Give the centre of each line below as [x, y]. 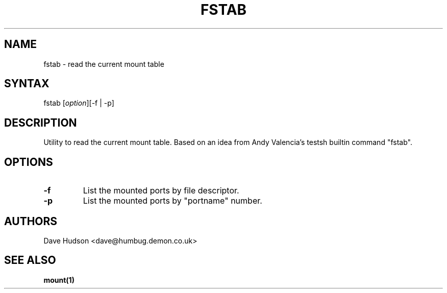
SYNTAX [27, 84]
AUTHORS [31, 221]
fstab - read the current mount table [104, 64]
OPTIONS [29, 162]
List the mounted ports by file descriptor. [161, 191]
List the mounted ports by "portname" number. [172, 201]
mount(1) [59, 280]
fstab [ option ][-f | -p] [79, 103]
